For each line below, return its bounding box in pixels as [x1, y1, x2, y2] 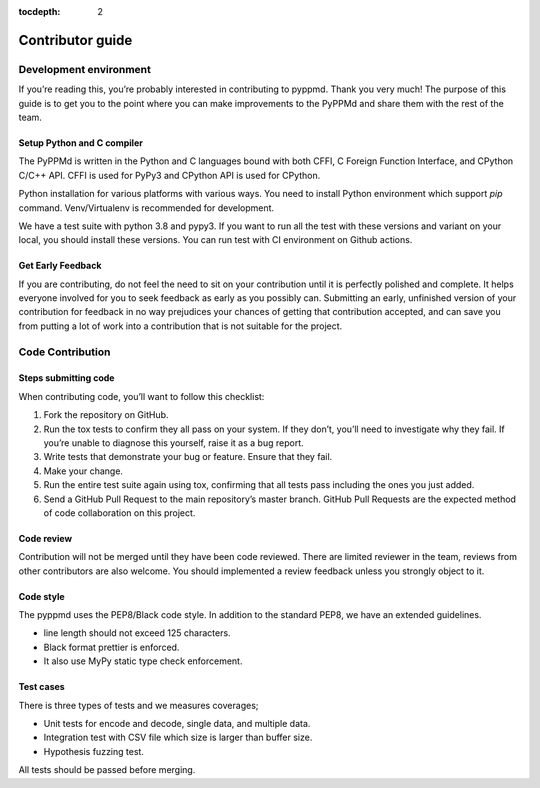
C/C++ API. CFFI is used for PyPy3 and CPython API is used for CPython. [18, 169, 321, 181]
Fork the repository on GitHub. [43, 409, 169, 421]
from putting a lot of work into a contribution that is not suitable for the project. [18, 320, 343, 332]
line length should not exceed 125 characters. [43, 627, 231, 639]
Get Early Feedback [18, 260, 102, 272]
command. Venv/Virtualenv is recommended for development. [18, 201, 275, 214]
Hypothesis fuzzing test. [43, 745, 145, 757]
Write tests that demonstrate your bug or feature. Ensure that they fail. [43, 451, 333, 463]
